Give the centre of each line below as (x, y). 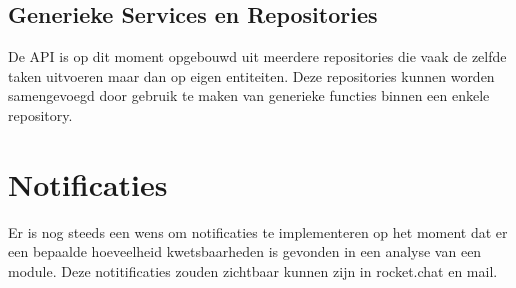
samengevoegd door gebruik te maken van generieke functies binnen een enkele (249, 95)
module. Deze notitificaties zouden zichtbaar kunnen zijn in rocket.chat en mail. (253, 270)
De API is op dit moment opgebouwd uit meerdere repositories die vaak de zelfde (257, 56)
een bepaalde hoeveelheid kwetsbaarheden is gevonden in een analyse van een (245, 251)
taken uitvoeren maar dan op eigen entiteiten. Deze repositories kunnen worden (251, 75)
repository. (40, 114)
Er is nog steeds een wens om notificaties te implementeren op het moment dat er (258, 231)
